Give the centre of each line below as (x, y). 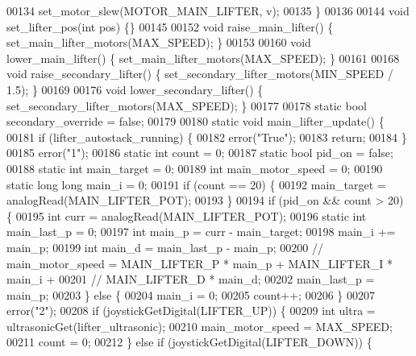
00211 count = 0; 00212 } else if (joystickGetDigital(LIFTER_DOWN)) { (189, 342)
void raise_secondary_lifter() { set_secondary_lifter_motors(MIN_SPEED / (200, 74)
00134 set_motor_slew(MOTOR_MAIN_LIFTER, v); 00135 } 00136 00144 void (208, 10)
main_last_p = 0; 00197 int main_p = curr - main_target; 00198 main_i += (201, 232)
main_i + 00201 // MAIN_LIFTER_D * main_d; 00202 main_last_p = (191, 279)
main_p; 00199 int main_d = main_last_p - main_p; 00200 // (165, 247)
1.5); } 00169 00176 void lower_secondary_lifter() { (135, 89)
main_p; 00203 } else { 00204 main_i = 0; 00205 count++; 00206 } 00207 (191, 294)
